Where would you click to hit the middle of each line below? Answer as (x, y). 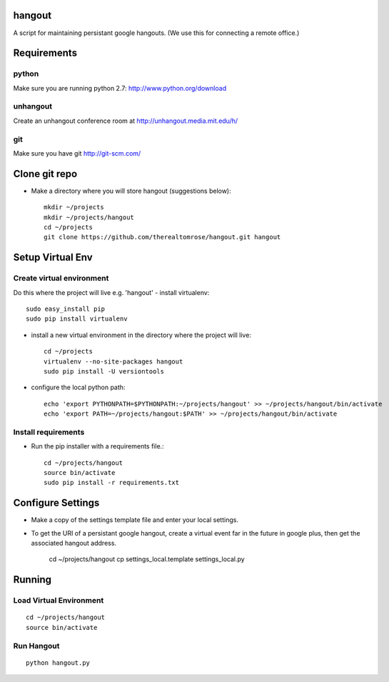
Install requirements (49, 432)
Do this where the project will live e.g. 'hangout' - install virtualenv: (111, 292)
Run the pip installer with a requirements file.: (97, 446)
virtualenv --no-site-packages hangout (113, 361)
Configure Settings (56, 503)
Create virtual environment (61, 279)
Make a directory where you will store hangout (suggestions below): (131, 191)
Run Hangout (36, 646)
